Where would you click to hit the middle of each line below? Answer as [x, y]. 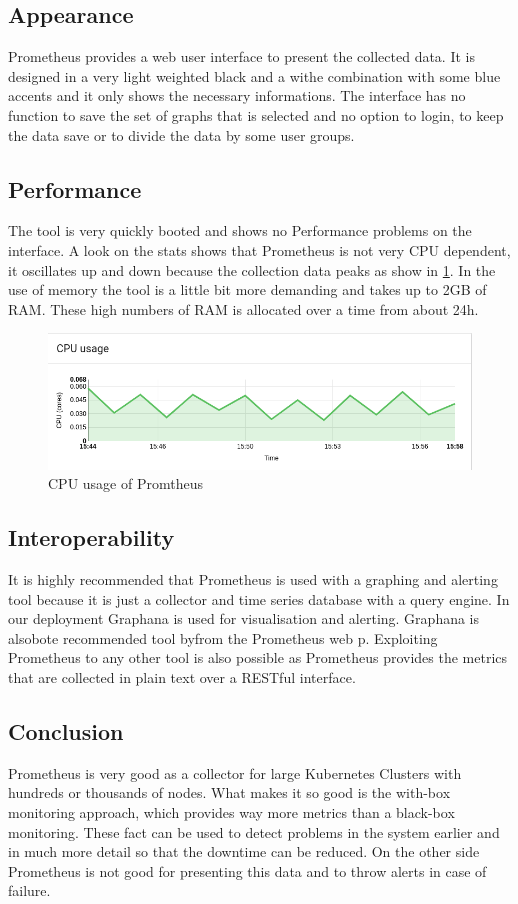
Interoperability [91, 537]
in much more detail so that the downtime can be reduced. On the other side [244, 851]
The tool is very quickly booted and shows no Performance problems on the [240, 230]
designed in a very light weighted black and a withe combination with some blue [254, 75]
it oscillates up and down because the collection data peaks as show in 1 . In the [252, 269]
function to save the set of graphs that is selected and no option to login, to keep [256, 114]
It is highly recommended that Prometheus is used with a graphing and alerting [253, 579]
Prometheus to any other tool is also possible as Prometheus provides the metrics [258, 657]
